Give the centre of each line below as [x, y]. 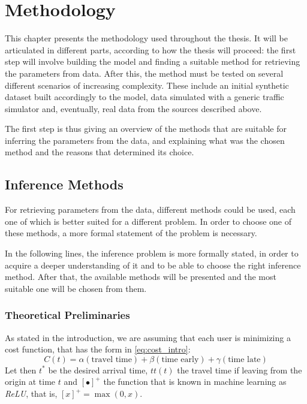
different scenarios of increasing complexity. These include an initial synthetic [147, 85]
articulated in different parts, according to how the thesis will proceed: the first [151, 49]
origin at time [30, 382]
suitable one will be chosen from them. [76, 288]
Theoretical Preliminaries [67, 315]
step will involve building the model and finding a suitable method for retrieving [153, 61]
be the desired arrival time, [98, 370]
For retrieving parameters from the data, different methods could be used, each [150, 209]
